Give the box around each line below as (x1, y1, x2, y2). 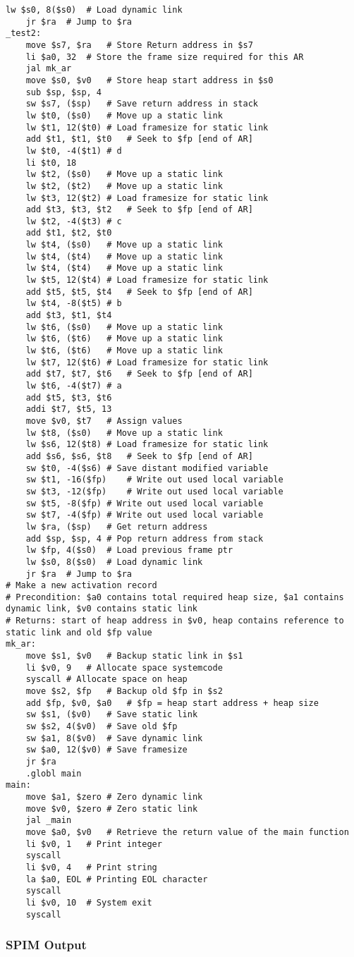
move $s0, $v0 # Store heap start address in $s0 (25, 75, 274, 85)
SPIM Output (6, 936, 87, 953)
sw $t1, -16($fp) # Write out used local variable (25, 475, 283, 485)
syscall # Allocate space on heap (25, 674, 188, 685)
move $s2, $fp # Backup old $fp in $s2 (25, 686, 223, 697)
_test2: (6, 28, 42, 39)
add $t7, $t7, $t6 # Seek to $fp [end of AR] (25, 369, 253, 379)
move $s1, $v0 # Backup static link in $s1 (25, 651, 243, 662)
